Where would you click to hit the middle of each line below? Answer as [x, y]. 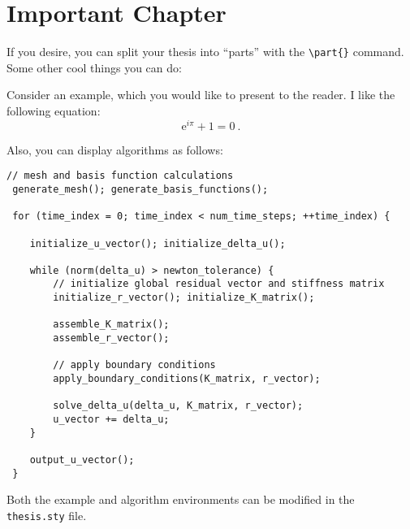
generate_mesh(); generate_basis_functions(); [140, 189]
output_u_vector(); [82, 460]
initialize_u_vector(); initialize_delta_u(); [158, 243]
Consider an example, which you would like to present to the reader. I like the [201, 95]
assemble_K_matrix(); [111, 325]
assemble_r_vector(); [111, 338]
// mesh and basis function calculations [120, 176]
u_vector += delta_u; [111, 420]
